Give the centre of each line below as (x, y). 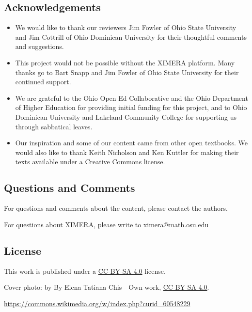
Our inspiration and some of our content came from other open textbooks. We (131, 143)
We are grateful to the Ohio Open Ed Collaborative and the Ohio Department (132, 98)
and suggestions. (39, 46)
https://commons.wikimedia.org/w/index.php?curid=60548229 (97, 303)
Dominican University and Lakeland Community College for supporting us (126, 117)
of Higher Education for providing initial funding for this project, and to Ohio (131, 107)
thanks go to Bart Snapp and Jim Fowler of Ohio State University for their (127, 72)
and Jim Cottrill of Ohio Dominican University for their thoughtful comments (131, 37)
